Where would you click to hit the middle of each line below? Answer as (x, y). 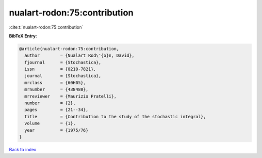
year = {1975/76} (57, 130)
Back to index (23, 149)
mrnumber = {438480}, (57, 89)
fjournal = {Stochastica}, (63, 62)
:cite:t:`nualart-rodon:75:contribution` (46, 27)
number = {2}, (50, 103)
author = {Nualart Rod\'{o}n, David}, (79, 55)
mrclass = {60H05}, (55, 83)
